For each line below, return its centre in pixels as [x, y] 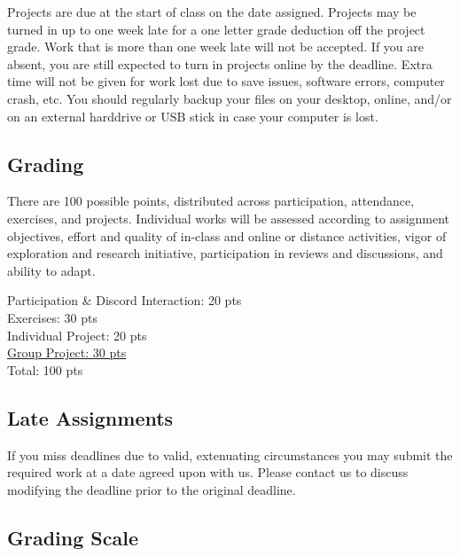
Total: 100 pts [45, 369]
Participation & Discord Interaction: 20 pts [125, 300]
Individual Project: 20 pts [77, 335]
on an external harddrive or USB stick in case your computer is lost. [193, 116]
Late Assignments [90, 417]
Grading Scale [73, 537]
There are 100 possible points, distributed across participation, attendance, [211, 201]
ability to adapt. [51, 270]
